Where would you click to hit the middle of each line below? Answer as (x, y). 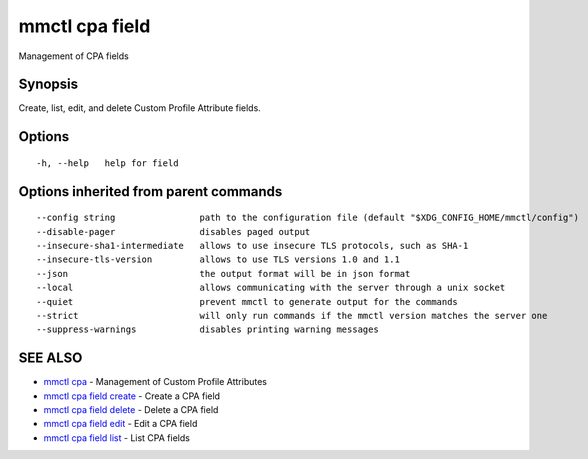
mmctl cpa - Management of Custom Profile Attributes (155, 382)
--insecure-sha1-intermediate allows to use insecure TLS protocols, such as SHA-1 (252, 246)
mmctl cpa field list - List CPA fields (116, 437)
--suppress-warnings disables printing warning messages (207, 329)
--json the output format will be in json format (223, 273)
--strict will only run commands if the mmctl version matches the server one (292, 315)
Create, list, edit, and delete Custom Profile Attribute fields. (140, 108)
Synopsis (48, 84)
